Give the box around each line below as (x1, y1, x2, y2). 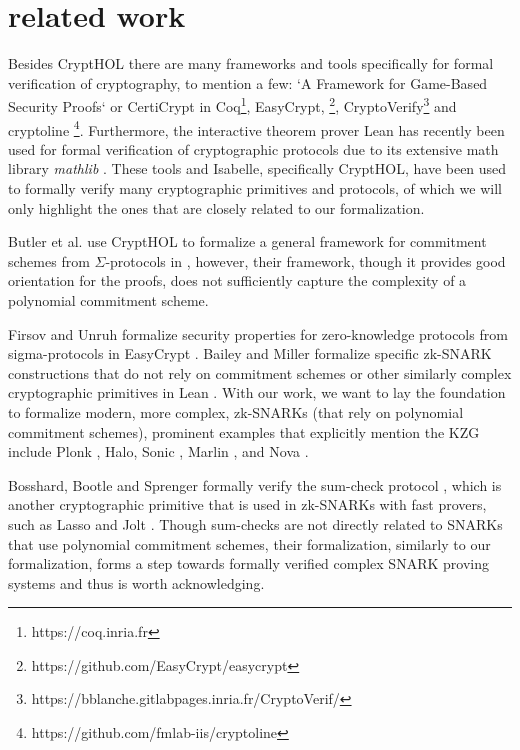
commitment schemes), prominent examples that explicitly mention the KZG (8, 421, 480, 442)
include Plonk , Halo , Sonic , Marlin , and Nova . (8, 441, 309, 462)
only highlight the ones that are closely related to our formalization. (8, 197, 425, 218)
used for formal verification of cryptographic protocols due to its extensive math (8, 138, 499, 159)
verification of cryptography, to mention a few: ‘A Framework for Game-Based (8, 72, 488, 93)
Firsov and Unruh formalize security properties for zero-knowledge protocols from (8, 323, 508, 344)
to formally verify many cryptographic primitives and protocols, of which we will (8, 178, 502, 198)
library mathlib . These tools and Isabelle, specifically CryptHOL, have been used (8, 158, 507, 179)
